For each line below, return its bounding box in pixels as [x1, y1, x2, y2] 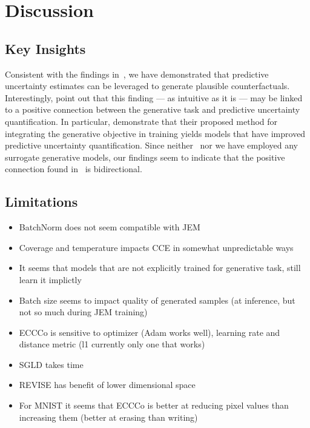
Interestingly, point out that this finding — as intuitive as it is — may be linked [5, 91, 303, 104]
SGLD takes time [19, 358, 84, 370]
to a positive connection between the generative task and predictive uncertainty [5, 103, 300, 116]
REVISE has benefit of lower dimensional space [19, 378, 196, 391]
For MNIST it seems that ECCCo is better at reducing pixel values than [19, 399, 289, 412]
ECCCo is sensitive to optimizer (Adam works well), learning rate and [19, 326, 280, 338]
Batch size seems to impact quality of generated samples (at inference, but [19, 293, 295, 306]
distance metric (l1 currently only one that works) [19, 338, 205, 350]
